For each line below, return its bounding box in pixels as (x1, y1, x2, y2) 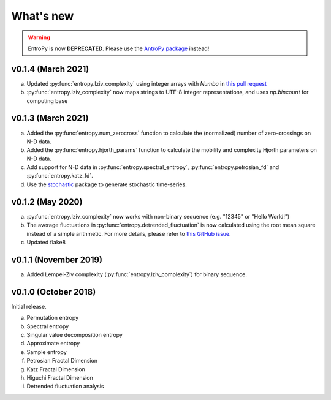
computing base (26, 97, 68, 104)
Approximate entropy (26, 340, 80, 347)
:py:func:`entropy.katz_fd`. (26, 172, 93, 179)
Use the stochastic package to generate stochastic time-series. (26, 181, 187, 188)
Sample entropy (26, 348, 67, 355)
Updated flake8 (26, 238, 66, 246)
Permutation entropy (26, 314, 79, 322)
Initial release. (11, 303, 47, 310)
